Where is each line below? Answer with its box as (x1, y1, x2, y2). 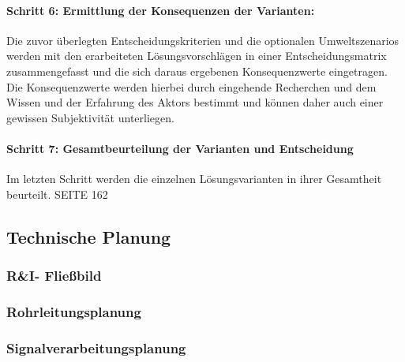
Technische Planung (6, 224, 171, 248)
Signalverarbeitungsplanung (6, 338, 186, 357)
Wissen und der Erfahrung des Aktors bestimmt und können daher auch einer (6, 94, 384, 110)
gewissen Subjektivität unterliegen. (6, 109, 174, 125)
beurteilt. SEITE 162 (6, 185, 108, 202)
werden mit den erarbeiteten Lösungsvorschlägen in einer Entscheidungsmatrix (6, 47, 387, 64)
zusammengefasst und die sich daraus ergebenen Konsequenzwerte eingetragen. (6, 62, 388, 79)
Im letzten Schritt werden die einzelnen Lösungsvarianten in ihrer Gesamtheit (6, 170, 382, 187)
